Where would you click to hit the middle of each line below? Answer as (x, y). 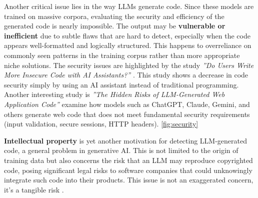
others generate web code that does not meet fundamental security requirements (127, 114)
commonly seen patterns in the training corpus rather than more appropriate (122, 55)
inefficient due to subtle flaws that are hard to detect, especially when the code (127, 35)
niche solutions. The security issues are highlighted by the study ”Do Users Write (129, 65)
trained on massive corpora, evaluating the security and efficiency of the (114, 16)
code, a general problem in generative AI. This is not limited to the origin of (121, 150)
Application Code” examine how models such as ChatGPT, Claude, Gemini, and (127, 104)
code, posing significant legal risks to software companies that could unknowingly (128, 170)
